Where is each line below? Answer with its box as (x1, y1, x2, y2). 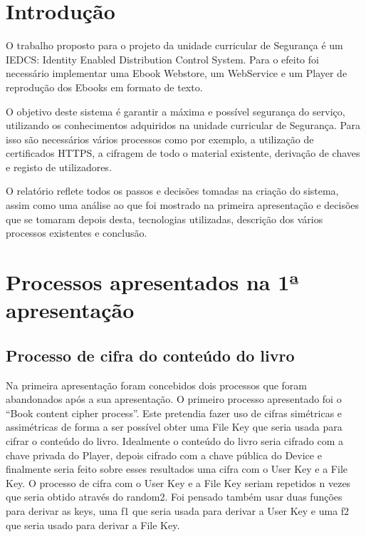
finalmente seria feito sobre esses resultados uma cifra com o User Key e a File (6, 461, 348, 476)
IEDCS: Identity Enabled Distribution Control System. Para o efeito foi (6, 51, 319, 66)
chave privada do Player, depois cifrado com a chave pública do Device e (6, 447, 322, 462)
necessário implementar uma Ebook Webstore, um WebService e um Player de (6, 66, 347, 81)
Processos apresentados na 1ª (6, 267, 300, 297)
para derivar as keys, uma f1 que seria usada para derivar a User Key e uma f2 (6, 503, 350, 518)
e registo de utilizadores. (6, 159, 112, 174)
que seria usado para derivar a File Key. (6, 517, 180, 532)
